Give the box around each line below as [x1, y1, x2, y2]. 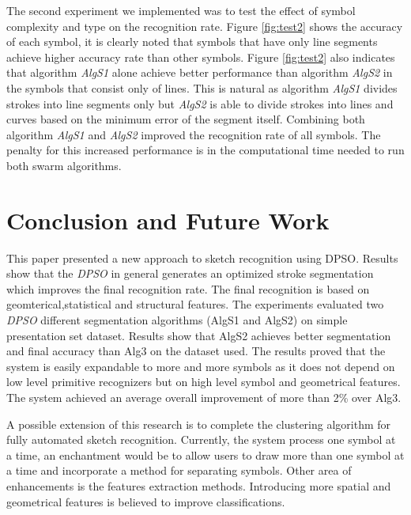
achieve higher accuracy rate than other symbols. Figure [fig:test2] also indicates [6, 48, 395, 65]
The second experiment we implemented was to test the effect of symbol [6, 2, 356, 18]
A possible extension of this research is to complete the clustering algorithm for [6, 415, 391, 432]
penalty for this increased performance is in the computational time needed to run [6, 142, 405, 158]
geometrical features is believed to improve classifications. [6, 493, 285, 509]
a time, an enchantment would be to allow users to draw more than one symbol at [6, 446, 405, 463]
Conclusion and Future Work [6, 203, 330, 236]
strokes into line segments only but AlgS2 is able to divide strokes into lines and [6, 95, 394, 112]
